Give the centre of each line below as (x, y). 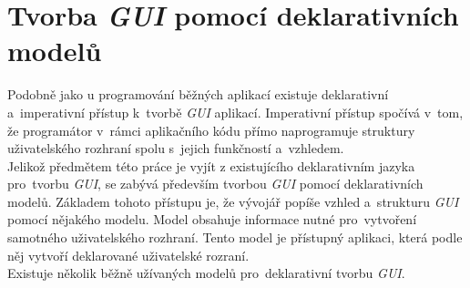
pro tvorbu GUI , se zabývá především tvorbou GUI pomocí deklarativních (215, 184)
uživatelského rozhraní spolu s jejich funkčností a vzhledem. (176, 148)
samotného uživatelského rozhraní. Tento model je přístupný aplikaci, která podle (235, 237)
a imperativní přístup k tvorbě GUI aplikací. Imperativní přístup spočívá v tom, (235, 112)
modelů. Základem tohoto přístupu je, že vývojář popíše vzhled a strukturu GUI (233, 201)
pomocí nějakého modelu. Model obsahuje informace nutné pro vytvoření (212, 219)
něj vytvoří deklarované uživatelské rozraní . (128, 255)
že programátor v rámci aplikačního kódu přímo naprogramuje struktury (211, 130)
